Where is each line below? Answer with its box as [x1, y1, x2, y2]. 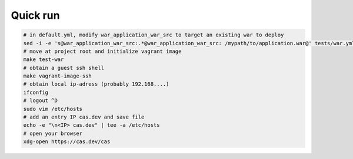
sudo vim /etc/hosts [23, 106, 82, 112]
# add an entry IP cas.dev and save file [23, 114, 145, 120]
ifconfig [23, 89, 49, 96]
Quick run [11, 9, 60, 22]
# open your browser [23, 130, 82, 137]
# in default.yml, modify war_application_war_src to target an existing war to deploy [23, 32, 284, 38]
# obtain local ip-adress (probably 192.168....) [23, 81, 169, 87]
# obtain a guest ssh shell [23, 65, 104, 71]
